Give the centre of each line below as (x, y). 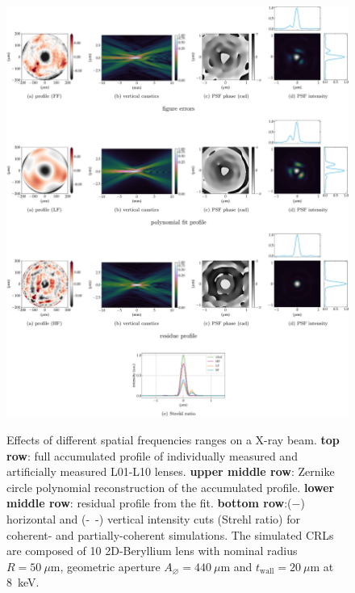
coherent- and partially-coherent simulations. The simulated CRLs (170, 534)
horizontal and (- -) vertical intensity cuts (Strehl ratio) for (153, 518)
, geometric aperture (110, 566)
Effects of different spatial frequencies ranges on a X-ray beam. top (173, 439)
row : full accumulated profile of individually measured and (152, 455)
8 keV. (23, 582)
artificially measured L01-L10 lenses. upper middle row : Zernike (171, 471)
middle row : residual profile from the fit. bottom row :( (149, 503)
